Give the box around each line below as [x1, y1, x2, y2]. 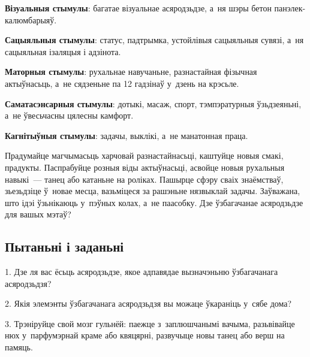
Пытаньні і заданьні [5, 237, 124, 256]
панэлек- [274, 2, 306, 14]
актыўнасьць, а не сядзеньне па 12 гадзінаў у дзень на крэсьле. [5, 77, 239, 89]
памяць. [5, 341, 33, 353]
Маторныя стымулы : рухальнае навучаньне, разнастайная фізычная [5, 65, 257, 78]
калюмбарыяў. [5, 13, 57, 26]
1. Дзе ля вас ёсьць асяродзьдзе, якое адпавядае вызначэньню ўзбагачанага [5, 265, 278, 278]
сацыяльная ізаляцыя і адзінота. [5, 45, 121, 58]
